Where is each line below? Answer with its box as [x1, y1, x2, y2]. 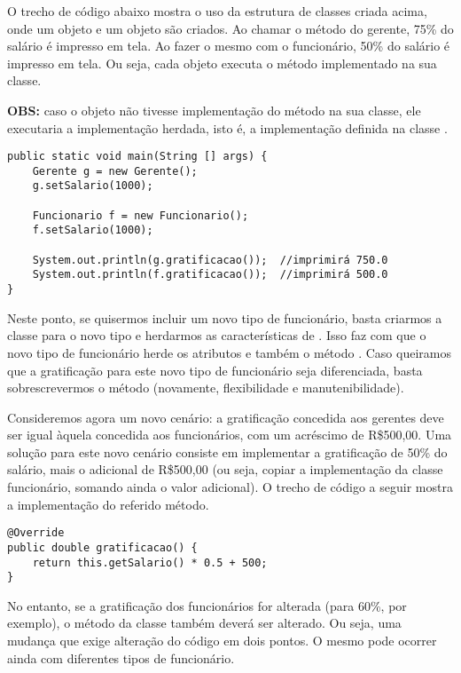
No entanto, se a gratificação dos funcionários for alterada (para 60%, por [7, 596, 407, 614]
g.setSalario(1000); [32, 179, 153, 193]
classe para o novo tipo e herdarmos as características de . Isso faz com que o [7, 326, 426, 344]
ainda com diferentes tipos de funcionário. [7, 648, 235, 667]
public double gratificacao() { [7, 541, 198, 554]
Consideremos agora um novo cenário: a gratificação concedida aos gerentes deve [7, 408, 444, 426]
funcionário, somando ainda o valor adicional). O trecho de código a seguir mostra [7, 478, 453, 496]
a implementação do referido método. [7, 495, 209, 513]
